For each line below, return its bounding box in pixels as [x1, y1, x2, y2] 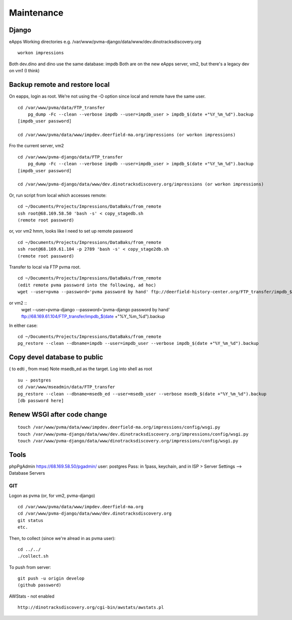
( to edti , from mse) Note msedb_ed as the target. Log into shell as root [9, 366, 153, 372]
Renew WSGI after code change [9, 410, 107, 419]
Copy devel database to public [9, 353, 103, 361]
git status [18, 518, 44, 523]
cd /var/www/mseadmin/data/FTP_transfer [18, 384, 115, 390]
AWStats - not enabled [9, 593, 55, 599]
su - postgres [18, 377, 51, 383]
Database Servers [9, 470, 45, 476]
